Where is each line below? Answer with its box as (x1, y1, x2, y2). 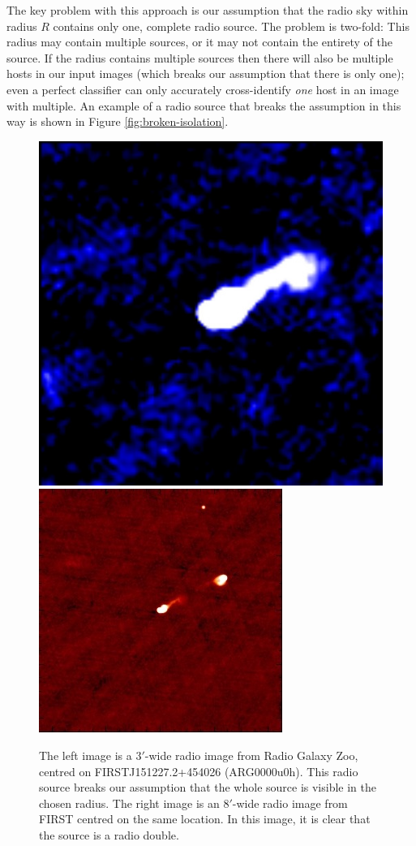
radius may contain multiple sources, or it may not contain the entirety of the (6, 33, 392, 50)
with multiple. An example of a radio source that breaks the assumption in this (6, 97, 401, 114)
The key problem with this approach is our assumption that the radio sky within (6, 2, 409, 18)
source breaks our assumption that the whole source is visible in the (39, 779, 377, 796)
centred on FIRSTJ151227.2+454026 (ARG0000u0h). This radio (39, 762, 358, 779)
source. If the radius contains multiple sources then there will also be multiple (6, 49, 393, 66)
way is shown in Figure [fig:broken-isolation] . (6, 113, 229, 130)
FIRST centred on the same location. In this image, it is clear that (39, 810, 371, 827)
